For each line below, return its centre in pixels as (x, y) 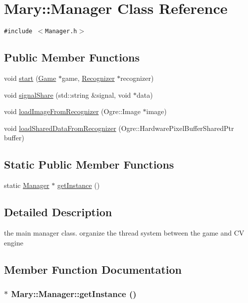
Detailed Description (58, 212)
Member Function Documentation (93, 269)
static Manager (27, 185)
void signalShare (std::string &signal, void (68, 94)
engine (14, 242)
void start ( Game (30, 78)
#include (18, 31)
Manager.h (61, 31)
